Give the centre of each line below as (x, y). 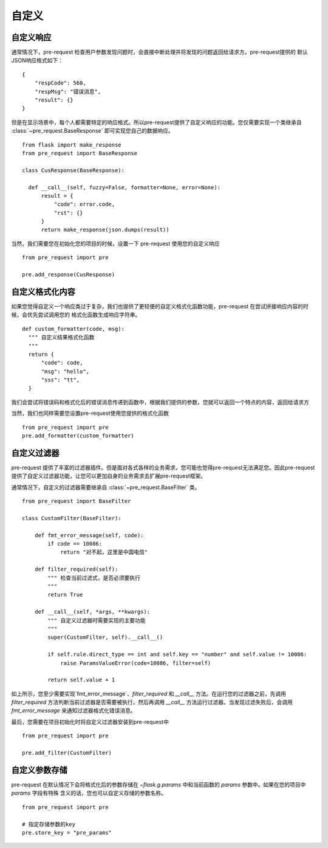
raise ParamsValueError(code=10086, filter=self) (136, 663)
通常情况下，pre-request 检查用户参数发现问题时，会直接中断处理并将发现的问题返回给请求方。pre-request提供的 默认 (159, 52)
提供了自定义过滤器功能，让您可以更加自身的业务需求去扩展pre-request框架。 (109, 476)
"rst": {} (68, 213)
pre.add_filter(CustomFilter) (67, 753)
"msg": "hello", (65, 371)
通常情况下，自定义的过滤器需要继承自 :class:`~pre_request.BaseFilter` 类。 (106, 487)
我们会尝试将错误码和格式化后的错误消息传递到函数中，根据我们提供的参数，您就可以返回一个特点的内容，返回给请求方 (160, 402)
